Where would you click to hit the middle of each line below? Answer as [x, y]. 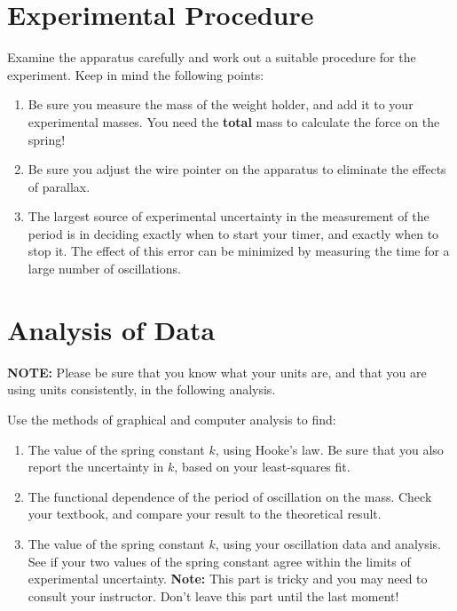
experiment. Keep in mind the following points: [136, 74]
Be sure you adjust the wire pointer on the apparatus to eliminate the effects [237, 169]
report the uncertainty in [96, 467]
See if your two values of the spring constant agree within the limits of [219, 561]
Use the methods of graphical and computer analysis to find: [172, 419]
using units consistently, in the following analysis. [142, 389]
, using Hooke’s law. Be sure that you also [329, 449]
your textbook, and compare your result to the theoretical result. [205, 514]
